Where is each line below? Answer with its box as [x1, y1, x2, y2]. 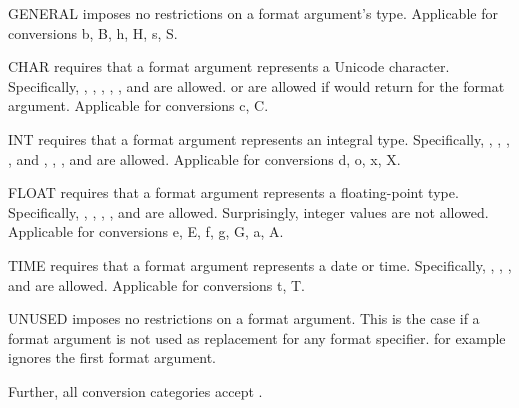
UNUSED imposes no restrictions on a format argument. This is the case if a [8, 308, 480, 329]
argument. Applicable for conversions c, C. [8, 95, 269, 116]
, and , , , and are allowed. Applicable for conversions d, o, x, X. [8, 148, 401, 169]
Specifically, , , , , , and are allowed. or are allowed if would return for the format [8, 75, 505, 96]
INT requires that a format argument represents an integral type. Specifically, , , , [8, 128, 510, 149]
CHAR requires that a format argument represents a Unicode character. [8, 56, 450, 77]
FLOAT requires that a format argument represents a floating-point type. [8, 182, 459, 203]
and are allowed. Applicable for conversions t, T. [8, 274, 305, 295]
